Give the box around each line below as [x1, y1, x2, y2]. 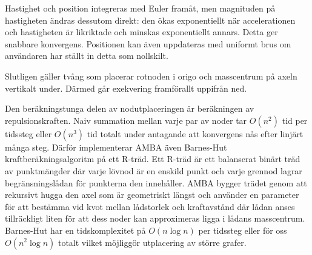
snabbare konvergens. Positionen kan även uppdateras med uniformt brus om [5, 37, 291, 50]
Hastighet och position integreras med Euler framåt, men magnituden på [5, 2, 276, 14]
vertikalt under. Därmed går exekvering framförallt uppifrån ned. [5, 81, 247, 94]
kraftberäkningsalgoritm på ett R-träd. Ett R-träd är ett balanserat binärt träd [5, 152, 300, 165]
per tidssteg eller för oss [198, 223, 287, 236]
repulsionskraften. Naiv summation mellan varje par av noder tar [5, 114, 247, 126]
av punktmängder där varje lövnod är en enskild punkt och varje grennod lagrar [5, 164, 302, 177]
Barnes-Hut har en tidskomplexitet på [5, 223, 146, 236]
